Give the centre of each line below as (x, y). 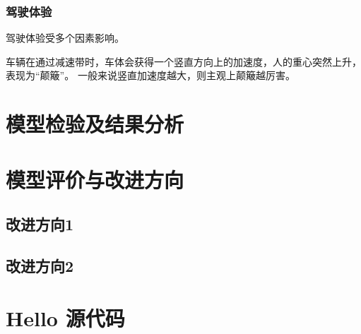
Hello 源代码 (65, 317)
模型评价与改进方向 (95, 179)
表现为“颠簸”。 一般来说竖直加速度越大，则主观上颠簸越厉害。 (150, 75)
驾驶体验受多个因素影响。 (65, 38)
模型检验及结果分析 (95, 124)
